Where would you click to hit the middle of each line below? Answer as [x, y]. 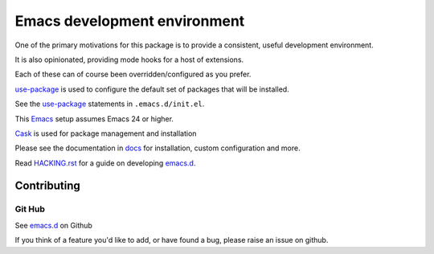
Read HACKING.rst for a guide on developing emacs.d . [105, 163]
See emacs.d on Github [53, 225]
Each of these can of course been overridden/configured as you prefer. [133, 74]
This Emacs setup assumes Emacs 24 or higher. [94, 119]
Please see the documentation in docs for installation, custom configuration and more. [158, 148]
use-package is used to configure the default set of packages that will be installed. [152, 89]
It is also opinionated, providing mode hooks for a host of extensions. [129, 59]
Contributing [47, 186]
